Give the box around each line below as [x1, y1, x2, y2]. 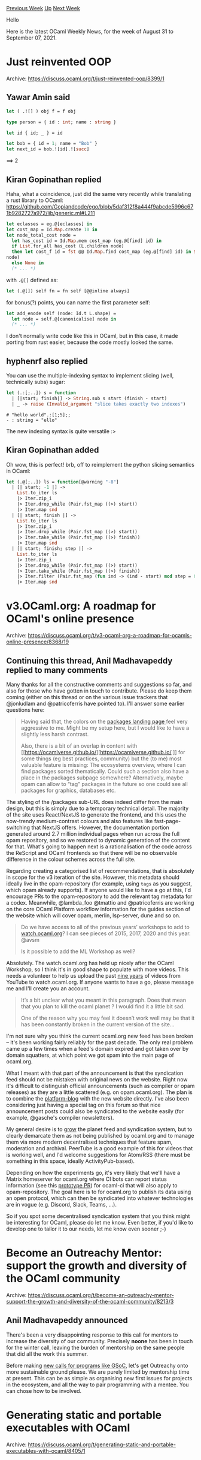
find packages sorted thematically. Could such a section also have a [20, 767, 189, 775]
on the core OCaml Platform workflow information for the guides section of [6, 905, 191, 912]
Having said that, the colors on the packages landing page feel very [20, 718, 188, 725]
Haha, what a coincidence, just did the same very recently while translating [6, 190, 191, 197]
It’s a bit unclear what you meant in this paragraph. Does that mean [20, 996, 187, 1003]
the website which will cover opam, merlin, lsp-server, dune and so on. [6, 912, 181, 919]
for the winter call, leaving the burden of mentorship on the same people [6, 1344, 185, 1351]
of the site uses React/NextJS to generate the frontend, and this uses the [6, 811, 187, 818]
